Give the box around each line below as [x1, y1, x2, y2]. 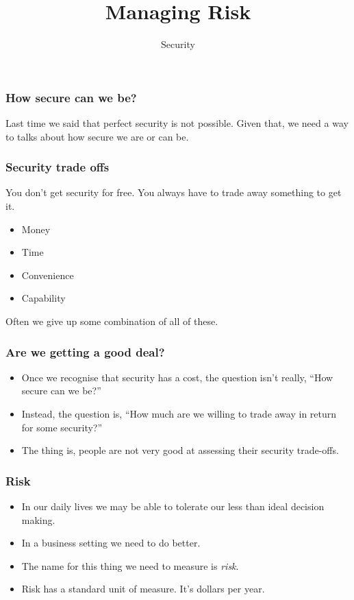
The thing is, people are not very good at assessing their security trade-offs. [21, 443, 339, 457]
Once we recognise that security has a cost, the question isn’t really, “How [21, 370, 333, 384]
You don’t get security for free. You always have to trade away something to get [5, 185, 342, 200]
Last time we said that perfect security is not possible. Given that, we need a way [5, 116, 349, 130]
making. [21, 512, 55, 527]
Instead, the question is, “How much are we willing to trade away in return [21, 406, 337, 420]
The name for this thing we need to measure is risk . [21, 558, 239, 573]
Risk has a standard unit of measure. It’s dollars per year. [21, 581, 265, 596]
